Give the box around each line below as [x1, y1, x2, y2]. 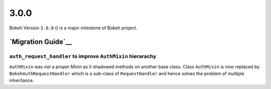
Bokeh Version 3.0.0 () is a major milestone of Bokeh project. [9, 25, 138, 31]
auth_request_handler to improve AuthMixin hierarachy [9, 53, 157, 60]
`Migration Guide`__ [9, 38, 72, 46]
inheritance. [9, 78, 34, 84]
